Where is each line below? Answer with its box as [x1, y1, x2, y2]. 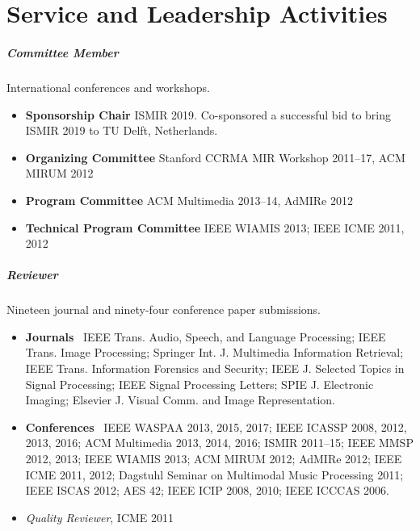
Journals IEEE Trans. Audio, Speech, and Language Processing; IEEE [25, 328, 386, 345]
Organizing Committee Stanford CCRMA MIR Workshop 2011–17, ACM [25, 148, 405, 165]
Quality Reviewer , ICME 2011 [25, 508, 174, 525]
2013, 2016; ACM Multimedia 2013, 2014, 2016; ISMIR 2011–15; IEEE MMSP [25, 434, 414, 451]
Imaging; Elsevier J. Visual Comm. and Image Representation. [25, 391, 335, 408]
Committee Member [6, 44, 119, 61]
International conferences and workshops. [6, 78, 210, 95]
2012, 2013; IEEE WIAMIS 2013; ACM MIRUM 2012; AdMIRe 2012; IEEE [25, 450, 402, 466]
